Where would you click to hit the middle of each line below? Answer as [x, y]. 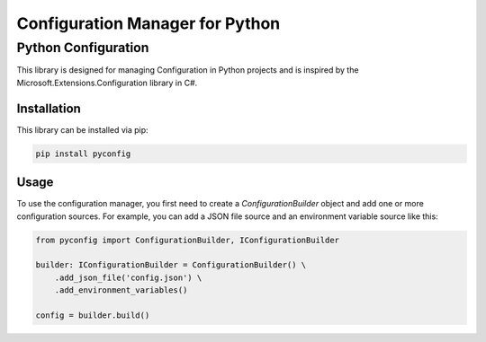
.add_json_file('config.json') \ [128, 277]
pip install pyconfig [83, 153]
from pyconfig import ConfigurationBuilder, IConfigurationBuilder [188, 240]
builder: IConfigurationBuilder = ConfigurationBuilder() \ [171, 265]
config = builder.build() [93, 315]
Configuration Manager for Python [148, 23]
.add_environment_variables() [121, 290]
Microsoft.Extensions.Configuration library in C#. [107, 83]
